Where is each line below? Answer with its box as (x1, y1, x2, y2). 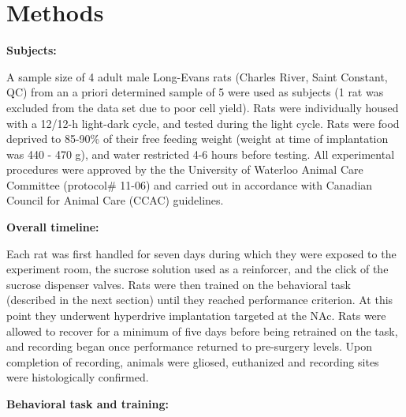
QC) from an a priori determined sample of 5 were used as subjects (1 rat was (6, 84, 384, 100)
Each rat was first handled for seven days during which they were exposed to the (6, 245, 397, 261)
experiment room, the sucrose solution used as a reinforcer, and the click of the (6, 261, 389, 277)
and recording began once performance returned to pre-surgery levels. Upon (6, 338, 373, 355)
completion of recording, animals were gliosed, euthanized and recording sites (6, 353, 379, 370)
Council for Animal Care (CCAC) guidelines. (6, 192, 224, 208)
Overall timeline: (6, 219, 99, 235)
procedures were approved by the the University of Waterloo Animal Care (6, 161, 363, 178)
